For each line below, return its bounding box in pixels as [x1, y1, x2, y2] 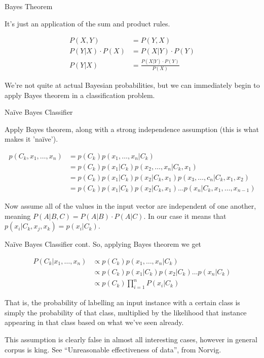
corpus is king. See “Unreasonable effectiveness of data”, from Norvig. [5, 344, 221, 354]
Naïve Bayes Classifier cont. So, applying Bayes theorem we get [5, 239, 202, 249]
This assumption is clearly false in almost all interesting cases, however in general [5, 334, 257, 344]
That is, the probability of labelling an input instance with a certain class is [5, 297, 240, 308]
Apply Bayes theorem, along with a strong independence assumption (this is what [5, 123, 259, 134]
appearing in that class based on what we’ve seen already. [5, 317, 184, 328]
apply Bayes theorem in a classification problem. [5, 89, 155, 100]
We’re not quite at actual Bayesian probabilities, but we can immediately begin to [5, 79, 260, 90]
